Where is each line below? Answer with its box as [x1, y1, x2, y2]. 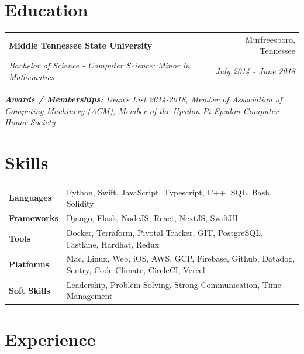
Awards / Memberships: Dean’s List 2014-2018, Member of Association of [5, 93, 282, 105]
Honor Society [5, 116, 56, 128]
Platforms [9, 258, 49, 270]
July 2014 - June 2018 [215, 65, 295, 77]
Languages [9, 191, 52, 204]
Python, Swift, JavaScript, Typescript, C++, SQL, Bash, [66, 185, 272, 198]
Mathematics [9, 70, 54, 83]
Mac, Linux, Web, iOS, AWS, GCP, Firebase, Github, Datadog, [66, 252, 295, 264]
